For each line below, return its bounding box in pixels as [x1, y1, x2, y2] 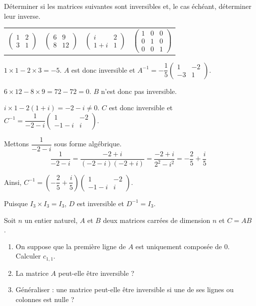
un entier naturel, [24, 215, 78, 225]
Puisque [4, 198, 28, 208]
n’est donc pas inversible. [101, 86, 177, 96]
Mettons [4, 138, 29, 149]
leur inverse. [4, 10, 41, 21]
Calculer [15, 251, 41, 261]
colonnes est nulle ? [15, 294, 75, 304]
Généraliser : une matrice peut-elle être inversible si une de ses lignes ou [15, 284, 234, 295]
